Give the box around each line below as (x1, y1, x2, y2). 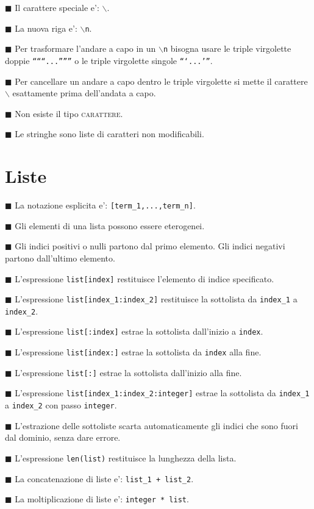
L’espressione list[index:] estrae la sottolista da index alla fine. (15, 346, 262, 358)
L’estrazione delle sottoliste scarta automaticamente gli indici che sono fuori (15, 419, 298, 432)
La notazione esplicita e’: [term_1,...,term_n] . (15, 199, 196, 212)
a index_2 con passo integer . (5, 399, 117, 411)
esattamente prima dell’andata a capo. (12, 87, 156, 99)
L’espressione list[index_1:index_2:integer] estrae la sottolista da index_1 (15, 386, 310, 399)
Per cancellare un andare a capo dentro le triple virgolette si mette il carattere (15, 74, 308, 87)
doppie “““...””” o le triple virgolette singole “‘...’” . (5, 54, 213, 66)
